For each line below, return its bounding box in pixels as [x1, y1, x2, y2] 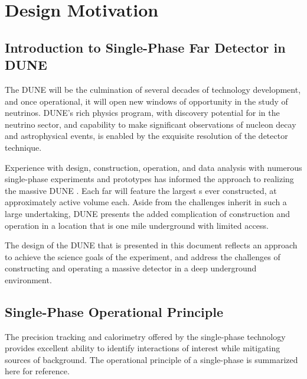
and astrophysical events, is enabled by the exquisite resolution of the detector [5, 129, 288, 142]
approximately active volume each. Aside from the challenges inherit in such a [5, 196, 287, 208]
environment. [5, 273, 52, 286]
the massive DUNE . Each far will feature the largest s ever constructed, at [5, 184, 277, 196]
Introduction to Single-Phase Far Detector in [5, 38, 286, 56]
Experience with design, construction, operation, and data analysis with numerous [5, 161, 302, 173]
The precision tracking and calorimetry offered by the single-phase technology [5, 330, 286, 342]
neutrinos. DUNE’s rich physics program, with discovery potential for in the [5, 106, 280, 119]
